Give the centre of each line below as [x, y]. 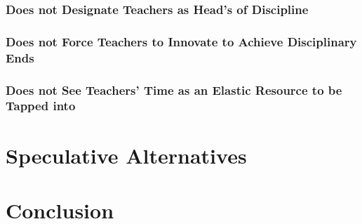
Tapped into [41, 106]
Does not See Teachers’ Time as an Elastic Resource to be [174, 90]
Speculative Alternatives [126, 155]
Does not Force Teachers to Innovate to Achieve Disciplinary [181, 41]
